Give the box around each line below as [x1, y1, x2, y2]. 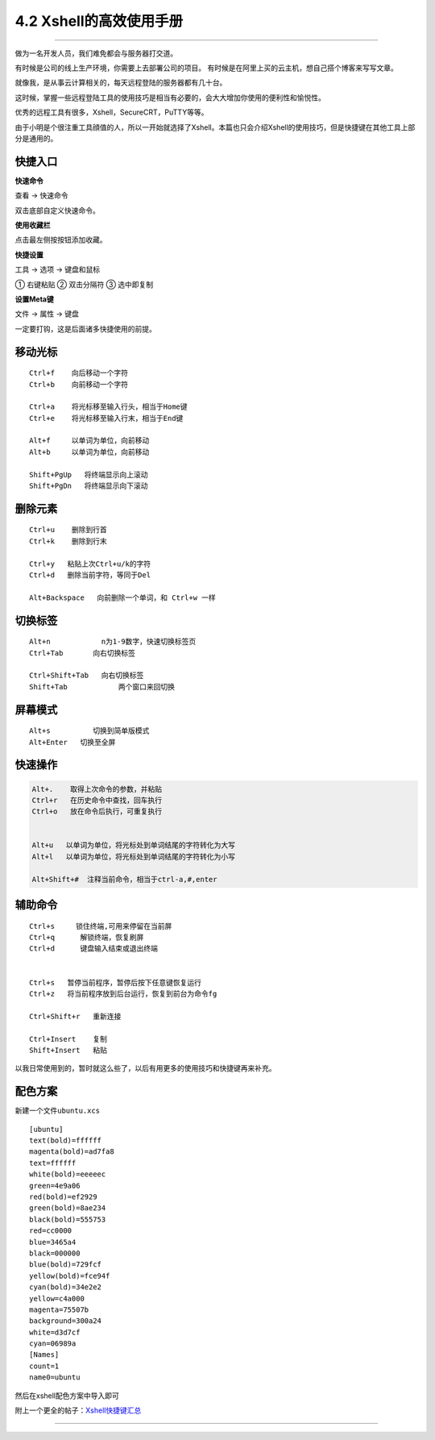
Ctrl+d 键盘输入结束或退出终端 [29, 944, 159, 953]
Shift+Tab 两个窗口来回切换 [29, 682, 176, 691]
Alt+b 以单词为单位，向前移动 [29, 447, 150, 456]
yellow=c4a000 [29, 1294, 85, 1303]
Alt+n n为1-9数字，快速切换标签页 [29, 637, 197, 647]
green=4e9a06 [29, 1181, 81, 1190]
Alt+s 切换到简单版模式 [29, 726, 150, 735]
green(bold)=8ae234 [29, 1204, 106, 1213]
